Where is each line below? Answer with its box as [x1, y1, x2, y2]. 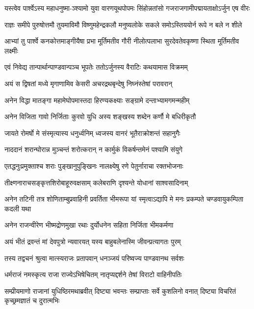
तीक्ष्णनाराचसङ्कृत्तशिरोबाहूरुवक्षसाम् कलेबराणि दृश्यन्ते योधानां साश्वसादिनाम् [4, 177, 188, 187]
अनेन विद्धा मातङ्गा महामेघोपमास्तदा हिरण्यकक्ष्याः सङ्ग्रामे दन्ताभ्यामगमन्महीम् [4, 95, 190, 105]
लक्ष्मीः [4, 45, 18, 55]
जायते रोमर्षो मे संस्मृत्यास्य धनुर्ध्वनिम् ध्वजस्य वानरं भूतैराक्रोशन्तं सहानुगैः [4, 128, 180, 138]
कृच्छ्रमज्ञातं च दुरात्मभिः [4, 295, 60, 306]
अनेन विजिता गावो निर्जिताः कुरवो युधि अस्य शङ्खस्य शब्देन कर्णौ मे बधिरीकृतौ [4, 111, 196, 122]
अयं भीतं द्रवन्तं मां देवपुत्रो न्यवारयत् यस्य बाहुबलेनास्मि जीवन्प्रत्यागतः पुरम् [4, 236, 181, 246]
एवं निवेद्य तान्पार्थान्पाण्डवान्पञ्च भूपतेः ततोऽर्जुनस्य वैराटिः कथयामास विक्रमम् [4, 62, 188, 72]
